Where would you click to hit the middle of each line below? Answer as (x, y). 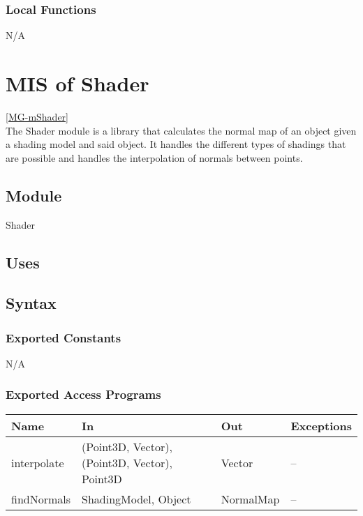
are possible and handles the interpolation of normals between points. (154, 157)
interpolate (38, 462)
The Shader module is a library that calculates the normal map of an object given (181, 130)
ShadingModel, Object (136, 499)
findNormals (41, 499)
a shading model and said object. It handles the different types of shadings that (176, 144)
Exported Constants (64, 337)
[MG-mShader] (37, 116)
